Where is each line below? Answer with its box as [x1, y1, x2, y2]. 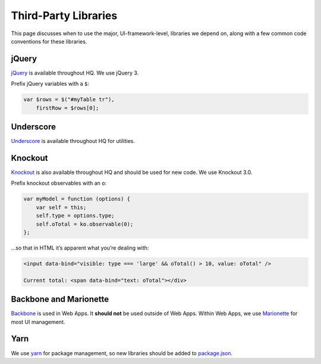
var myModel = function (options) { [23, 195, 131, 203]
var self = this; [36, 204, 87, 211]
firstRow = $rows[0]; [36, 104, 99, 111]
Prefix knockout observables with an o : [11, 179, 107, 187]
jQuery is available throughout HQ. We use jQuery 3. [11, 69, 139, 76]
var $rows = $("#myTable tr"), [23, 96, 115, 103]
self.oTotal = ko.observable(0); [36, 220, 134, 228]
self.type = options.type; [36, 212, 115, 219]
